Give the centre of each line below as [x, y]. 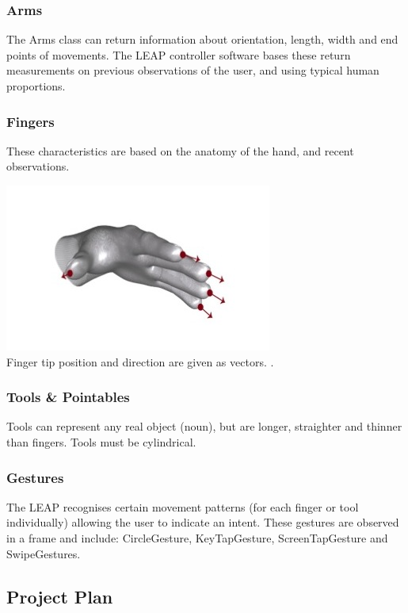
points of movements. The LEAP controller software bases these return [179, 54]
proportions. [36, 86]
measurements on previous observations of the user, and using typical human [193, 70]
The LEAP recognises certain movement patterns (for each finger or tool [183, 506]
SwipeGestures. [44, 553]
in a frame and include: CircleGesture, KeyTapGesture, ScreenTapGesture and [197, 538]
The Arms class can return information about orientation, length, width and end [202, 39]
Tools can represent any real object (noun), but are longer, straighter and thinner [204, 426]
